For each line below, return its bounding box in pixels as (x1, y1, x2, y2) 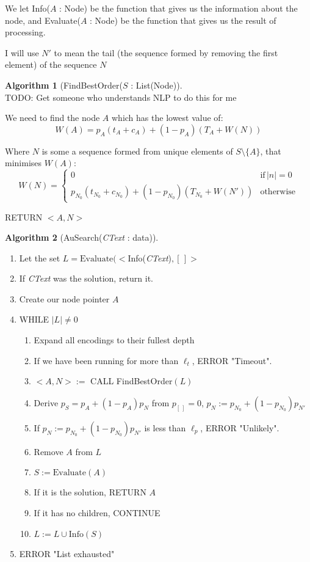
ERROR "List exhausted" (19, 547, 115, 560)
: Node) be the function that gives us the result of (90, 13, 276, 26)
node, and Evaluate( (5, 13, 81, 26)
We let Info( (5, 2, 50, 14)
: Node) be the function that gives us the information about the (59, 2, 298, 14)
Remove (34, 445, 63, 458)
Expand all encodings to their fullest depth (34, 334, 195, 346)
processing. (5, 26, 46, 38)
